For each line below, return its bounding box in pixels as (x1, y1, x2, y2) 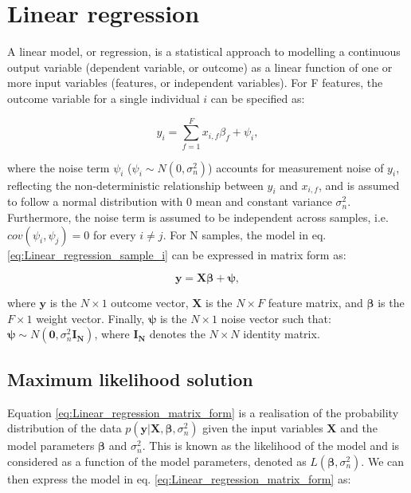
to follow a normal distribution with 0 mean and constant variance (7, 193, 332, 210)
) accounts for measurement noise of (208, 159, 384, 176)
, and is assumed (318, 176, 400, 193)
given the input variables (202, 420, 323, 436)
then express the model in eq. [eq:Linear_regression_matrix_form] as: (7, 470, 351, 487)
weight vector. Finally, (36, 310, 145, 326)
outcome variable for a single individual (7, 89, 200, 106)
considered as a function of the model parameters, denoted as (7, 452, 307, 469)
